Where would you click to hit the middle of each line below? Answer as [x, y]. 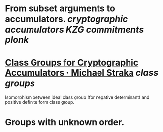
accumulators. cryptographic [66, 19]
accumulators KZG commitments [75, 30]
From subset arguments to [60, 9]
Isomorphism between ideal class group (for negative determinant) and [77, 97]
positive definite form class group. [40, 102]
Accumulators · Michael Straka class [82, 73]
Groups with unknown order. [65, 122]
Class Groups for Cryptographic [72, 63]
